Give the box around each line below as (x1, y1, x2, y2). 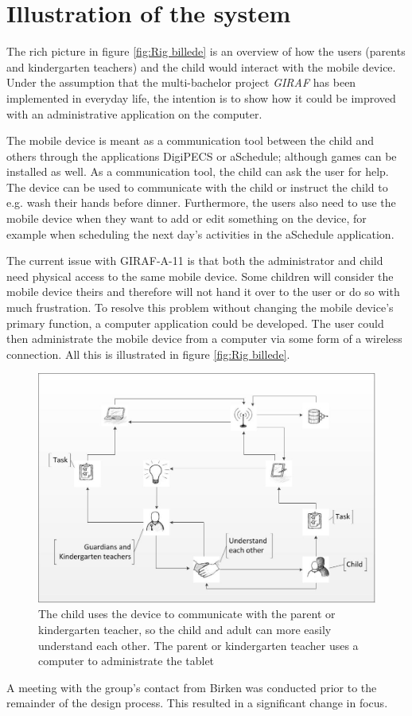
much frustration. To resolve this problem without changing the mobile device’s (6, 299, 394, 316)
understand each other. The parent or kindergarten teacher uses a (38, 636, 359, 653)
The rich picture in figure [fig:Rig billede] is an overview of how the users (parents (6, 43, 406, 60)
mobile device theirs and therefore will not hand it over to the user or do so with (6, 283, 400, 300)
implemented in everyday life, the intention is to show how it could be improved (6, 89, 396, 106)
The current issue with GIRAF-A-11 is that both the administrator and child (6, 252, 383, 269)
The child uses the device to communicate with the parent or (38, 605, 336, 622)
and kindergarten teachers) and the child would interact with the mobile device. (6, 58, 396, 75)
